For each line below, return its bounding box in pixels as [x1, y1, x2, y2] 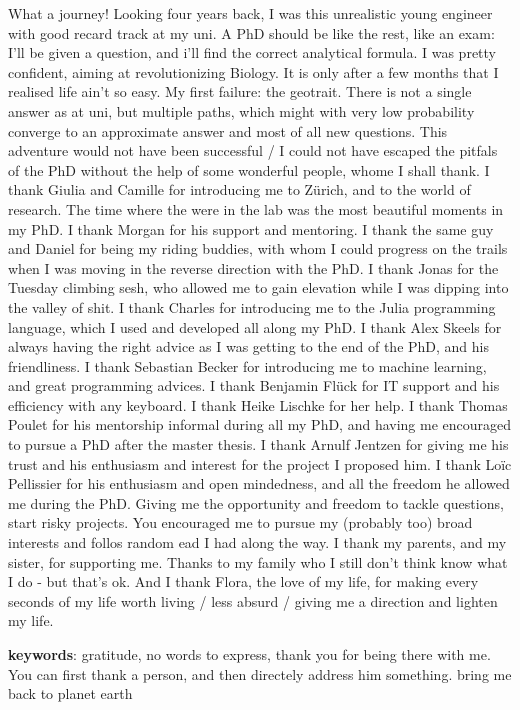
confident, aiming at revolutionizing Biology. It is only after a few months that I [8, 61, 499, 82]
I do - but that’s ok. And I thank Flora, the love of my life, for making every [8, 571, 479, 592]
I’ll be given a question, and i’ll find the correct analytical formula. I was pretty [8, 42, 496, 63]
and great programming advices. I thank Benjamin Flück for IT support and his [8, 375, 500, 396]
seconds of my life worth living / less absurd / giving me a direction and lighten [8, 590, 498, 611]
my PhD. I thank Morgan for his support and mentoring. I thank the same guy [8, 218, 494, 239]
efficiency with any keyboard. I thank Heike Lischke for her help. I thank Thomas [8, 394, 508, 415]
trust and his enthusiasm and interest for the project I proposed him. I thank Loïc [8, 453, 512, 474]
